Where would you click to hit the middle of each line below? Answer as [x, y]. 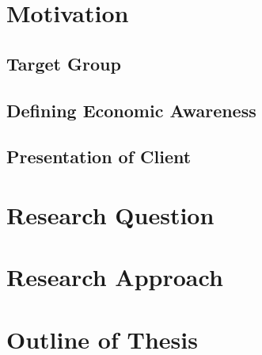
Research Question [110, 214]
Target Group [64, 63]
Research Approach [115, 277]
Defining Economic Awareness [131, 110]
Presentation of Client [99, 157]
